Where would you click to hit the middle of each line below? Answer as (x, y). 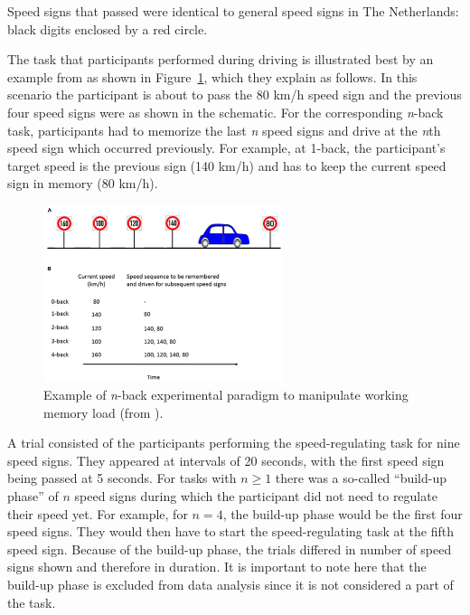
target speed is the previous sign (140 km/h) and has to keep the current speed (227, 165)
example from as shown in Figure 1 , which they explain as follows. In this (212, 76)
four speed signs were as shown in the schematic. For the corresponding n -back (226, 112)
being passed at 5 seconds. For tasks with (122, 478)
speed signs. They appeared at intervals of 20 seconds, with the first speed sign (226, 460)
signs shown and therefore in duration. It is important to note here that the (217, 567)
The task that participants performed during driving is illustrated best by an (221, 59)
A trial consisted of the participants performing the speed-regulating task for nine (234, 443)
